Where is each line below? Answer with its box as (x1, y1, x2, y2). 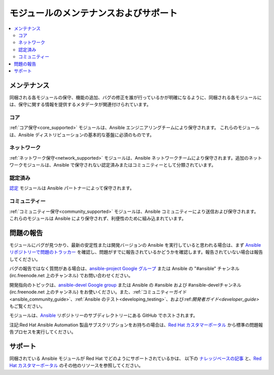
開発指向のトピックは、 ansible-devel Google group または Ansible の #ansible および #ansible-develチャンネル (9, 282, 242, 288)
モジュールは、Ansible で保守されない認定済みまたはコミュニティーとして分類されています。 (22, 162, 216, 168)
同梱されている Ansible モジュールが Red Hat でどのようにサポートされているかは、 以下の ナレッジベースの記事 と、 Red (9, 355, 262, 362)
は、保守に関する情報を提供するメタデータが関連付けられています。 (9, 101, 152, 107)
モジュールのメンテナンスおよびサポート (9, 8, 178, 19)
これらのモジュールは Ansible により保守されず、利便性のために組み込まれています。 (9, 215, 186, 221)
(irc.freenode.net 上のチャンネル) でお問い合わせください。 (9, 273, 133, 279)
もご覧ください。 (9, 303, 45, 309)
